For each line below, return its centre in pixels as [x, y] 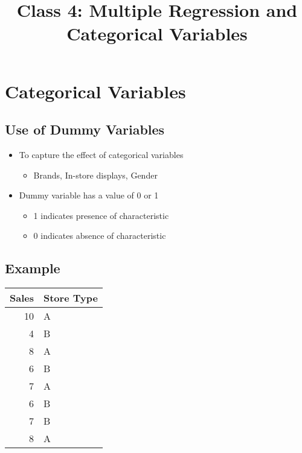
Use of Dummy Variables [85, 129]
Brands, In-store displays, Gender [95, 175]
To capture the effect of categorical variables [101, 154]
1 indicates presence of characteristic [101, 215]
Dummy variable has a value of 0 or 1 [89, 195]
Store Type [70, 298]
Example [33, 268]
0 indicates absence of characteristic [100, 236]
